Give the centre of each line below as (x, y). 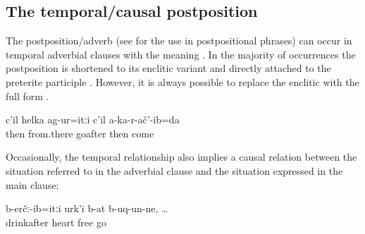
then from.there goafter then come (80, 133)
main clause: (32, 184)
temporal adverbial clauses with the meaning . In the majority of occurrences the (181, 54)
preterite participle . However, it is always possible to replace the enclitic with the (182, 81)
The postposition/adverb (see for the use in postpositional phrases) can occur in (179, 41)
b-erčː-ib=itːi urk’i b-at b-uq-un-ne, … (87, 208)
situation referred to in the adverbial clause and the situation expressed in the (174, 170)
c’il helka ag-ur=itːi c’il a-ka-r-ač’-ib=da (93, 119)
